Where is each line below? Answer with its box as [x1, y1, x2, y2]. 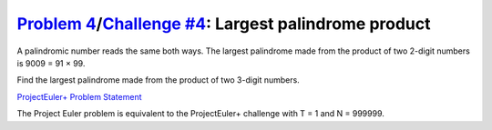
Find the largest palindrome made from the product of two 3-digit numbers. [16, 75, 300, 85]
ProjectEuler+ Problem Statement [16, 91, 142, 102]
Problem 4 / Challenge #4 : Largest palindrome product [16, 14, 432, 34]
